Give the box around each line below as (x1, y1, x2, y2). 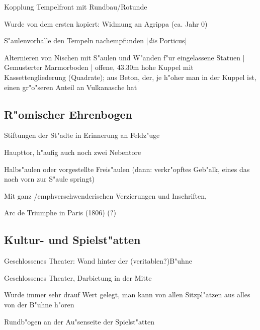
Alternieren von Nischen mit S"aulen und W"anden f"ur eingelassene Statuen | (4, 52, 245, 62)
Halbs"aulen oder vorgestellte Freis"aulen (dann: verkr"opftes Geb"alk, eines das (4, 163, 250, 174)
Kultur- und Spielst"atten (4, 232, 141, 247)
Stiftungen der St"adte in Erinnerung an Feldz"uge (4, 130, 160, 140)
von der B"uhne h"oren (4, 299, 74, 309)
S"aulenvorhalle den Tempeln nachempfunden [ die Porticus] (4, 35, 187, 46)
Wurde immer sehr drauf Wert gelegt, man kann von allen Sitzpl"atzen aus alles (4, 289, 250, 300)
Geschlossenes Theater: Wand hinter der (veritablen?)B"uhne (4, 256, 192, 266)
